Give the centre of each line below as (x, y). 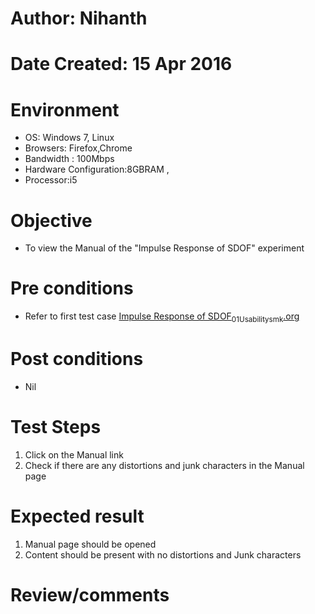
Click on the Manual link (74, 454)
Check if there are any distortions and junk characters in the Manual (164, 465)
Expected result (77, 516)
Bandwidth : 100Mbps (69, 159)
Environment (65, 109)
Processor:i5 (51, 180)
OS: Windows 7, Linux (69, 138)
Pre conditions (72, 288)
